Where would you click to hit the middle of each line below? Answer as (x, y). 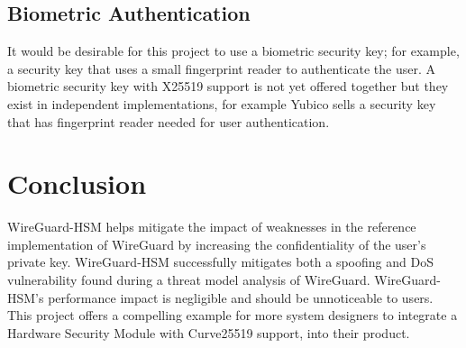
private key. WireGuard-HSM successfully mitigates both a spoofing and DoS (220, 262)
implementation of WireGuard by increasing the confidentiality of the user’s (217, 244)
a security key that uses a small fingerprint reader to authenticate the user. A (222, 68)
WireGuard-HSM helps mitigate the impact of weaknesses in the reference (212, 227)
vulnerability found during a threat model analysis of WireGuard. (189, 280)
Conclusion (77, 183)
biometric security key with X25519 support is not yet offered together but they (228, 86)
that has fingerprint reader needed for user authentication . (169, 121)
